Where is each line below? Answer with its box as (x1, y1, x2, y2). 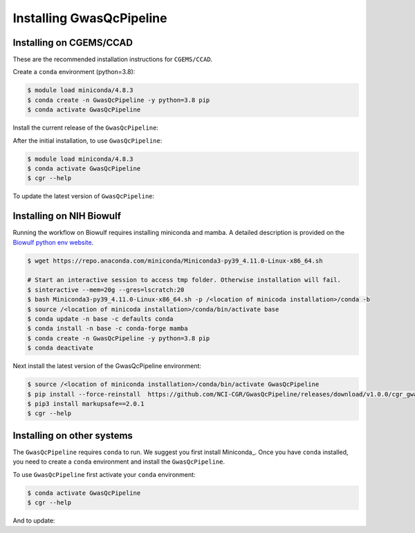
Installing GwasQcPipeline (12, 10, 167, 26)
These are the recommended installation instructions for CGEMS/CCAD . (12, 55, 213, 64)
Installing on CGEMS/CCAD (12, 37, 133, 49)
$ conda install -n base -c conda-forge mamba (27, 324, 188, 333)
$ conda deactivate (27, 344, 93, 352)
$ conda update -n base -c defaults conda (27, 315, 174, 322)
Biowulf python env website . (12, 238, 94, 246)
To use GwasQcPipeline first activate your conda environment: (12, 470, 196, 478)
